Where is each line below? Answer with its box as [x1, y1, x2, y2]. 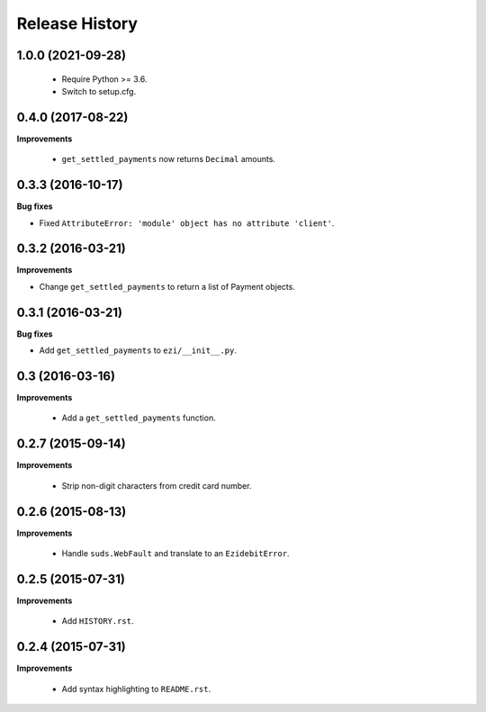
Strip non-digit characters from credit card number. [61, 480, 252, 491]
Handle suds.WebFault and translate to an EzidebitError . [61, 548, 290, 559]
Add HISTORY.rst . [61, 616, 134, 626]
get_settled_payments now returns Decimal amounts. [61, 154, 276, 165]
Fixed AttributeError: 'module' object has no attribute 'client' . [39, 217, 335, 229]
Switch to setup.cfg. [61, 86, 137, 96]
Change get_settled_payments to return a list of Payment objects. [39, 281, 296, 292]
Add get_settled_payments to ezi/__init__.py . [39, 345, 238, 356]
